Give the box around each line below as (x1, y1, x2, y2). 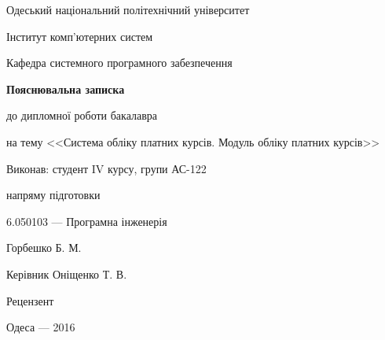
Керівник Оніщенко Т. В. (6, 265, 127, 282)
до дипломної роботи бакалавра (6, 107, 158, 124)
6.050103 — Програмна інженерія (6, 213, 167, 229)
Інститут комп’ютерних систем (6, 28, 153, 44)
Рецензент (6, 292, 54, 309)
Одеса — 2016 (6, 319, 75, 335)
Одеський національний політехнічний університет (6, 2, 250, 17)
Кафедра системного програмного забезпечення (6, 54, 233, 71)
